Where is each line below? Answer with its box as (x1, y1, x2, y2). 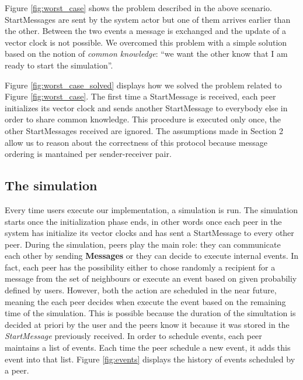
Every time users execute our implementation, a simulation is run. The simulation (5, 203, 298, 215)
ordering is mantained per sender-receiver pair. (5, 148, 172, 160)
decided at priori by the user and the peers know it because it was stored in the (5, 318, 290, 330)
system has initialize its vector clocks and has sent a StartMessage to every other (5, 227, 294, 239)
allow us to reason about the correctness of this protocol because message (5, 136, 267, 148)
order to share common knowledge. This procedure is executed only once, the (5, 113, 281, 125)
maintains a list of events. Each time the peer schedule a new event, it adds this (5, 341, 291, 354)
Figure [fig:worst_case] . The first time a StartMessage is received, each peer (5, 90, 276, 102)
